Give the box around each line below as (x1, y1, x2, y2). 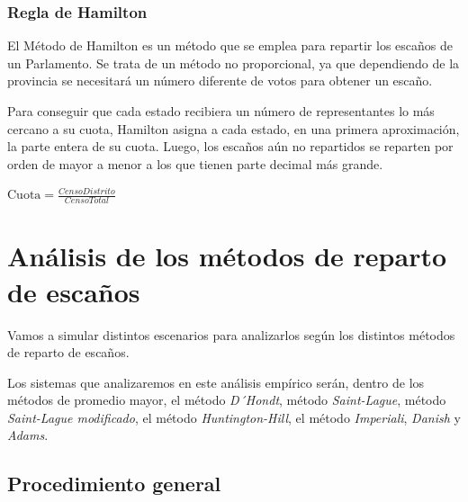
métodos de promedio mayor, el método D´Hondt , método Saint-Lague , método (7, 390, 446, 409)
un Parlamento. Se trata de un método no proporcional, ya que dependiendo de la (7, 53, 460, 72)
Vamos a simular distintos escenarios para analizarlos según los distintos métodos (7, 325, 455, 344)
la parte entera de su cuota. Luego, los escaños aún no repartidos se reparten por (7, 137, 454, 156)
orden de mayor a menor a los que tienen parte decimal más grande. (7, 154, 383, 173)
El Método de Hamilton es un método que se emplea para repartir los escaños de (7, 36, 453, 55)
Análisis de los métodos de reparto (7, 238, 447, 274)
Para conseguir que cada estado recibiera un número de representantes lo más (7, 102, 435, 120)
